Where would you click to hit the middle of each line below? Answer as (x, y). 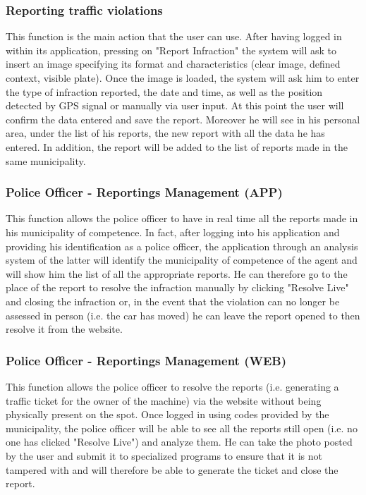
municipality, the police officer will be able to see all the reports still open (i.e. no (182, 428)
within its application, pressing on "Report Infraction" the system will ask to (171, 50)
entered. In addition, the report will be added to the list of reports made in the (177, 146)
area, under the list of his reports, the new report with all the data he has (165, 133)
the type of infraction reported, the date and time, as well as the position (164, 91)
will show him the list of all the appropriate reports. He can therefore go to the (177, 273)
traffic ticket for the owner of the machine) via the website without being (164, 400)
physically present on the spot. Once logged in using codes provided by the (167, 414)
